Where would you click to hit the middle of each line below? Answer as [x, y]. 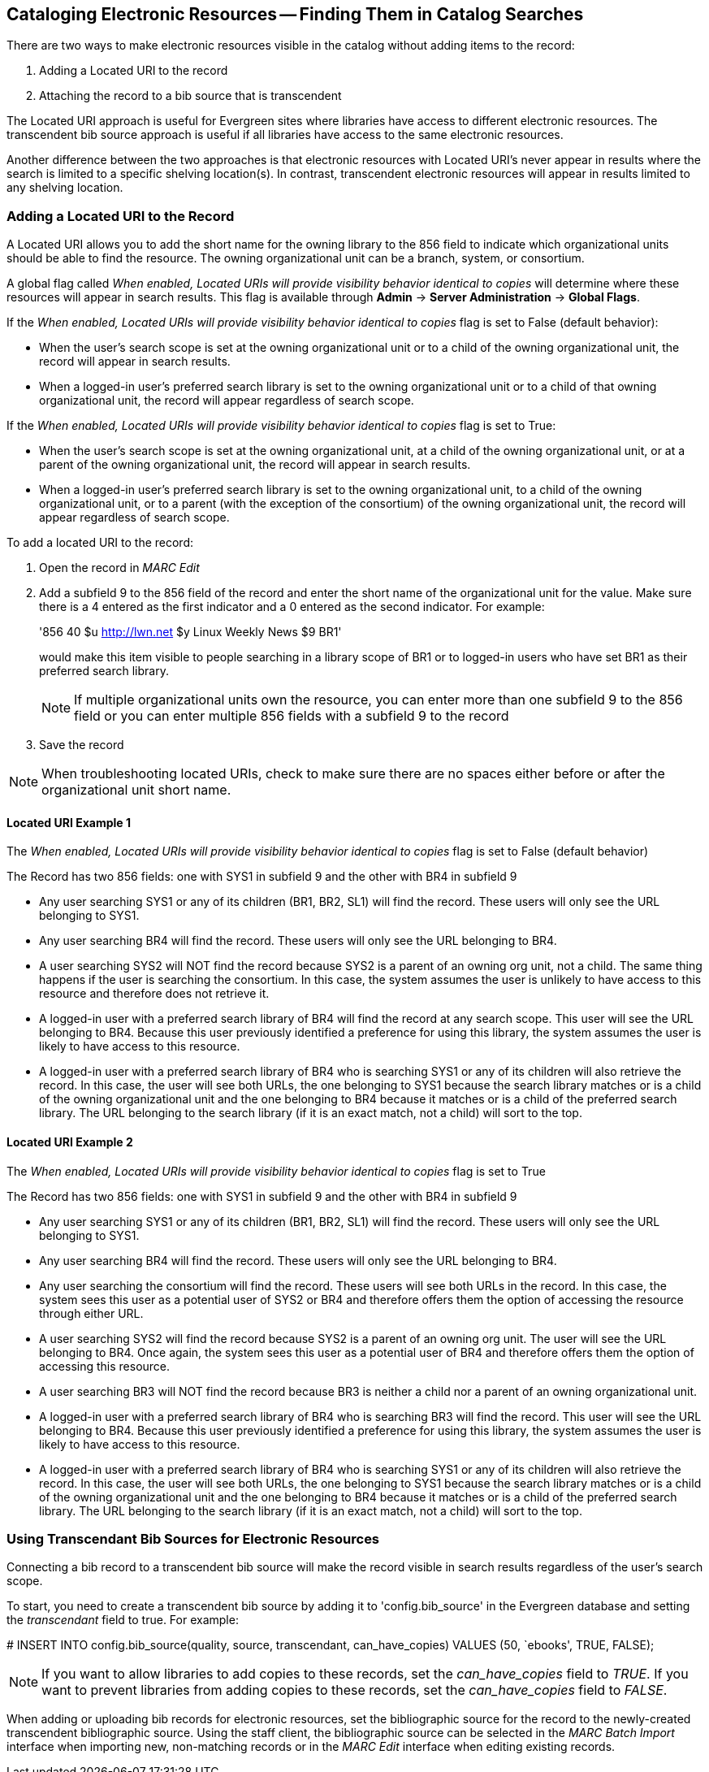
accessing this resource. [105, 1366]
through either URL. [91, 1313]
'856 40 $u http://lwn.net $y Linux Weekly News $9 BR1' [190, 632]
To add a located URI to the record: [100, 543]
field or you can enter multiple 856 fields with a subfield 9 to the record [292, 716]
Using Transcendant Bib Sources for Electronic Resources [193, 1538]
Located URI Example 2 [70, 1142]
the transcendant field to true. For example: [123, 1620]
